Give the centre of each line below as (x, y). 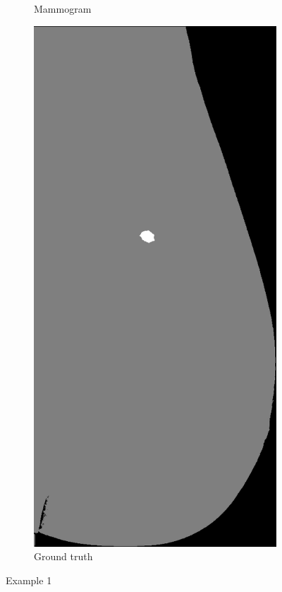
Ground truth (63, 556)
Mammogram (63, 8)
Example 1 (29, 580)
